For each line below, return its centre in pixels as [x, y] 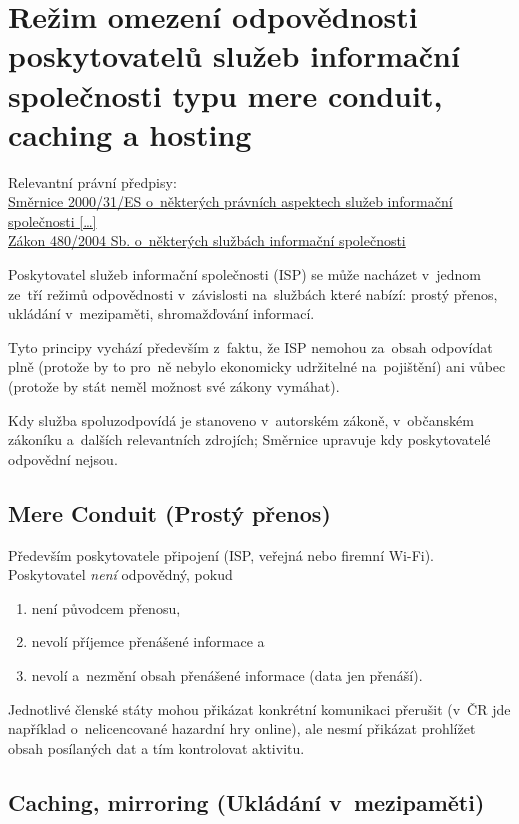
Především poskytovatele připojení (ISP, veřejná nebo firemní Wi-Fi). [221, 554]
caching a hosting [130, 133]
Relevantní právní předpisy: [92, 181]
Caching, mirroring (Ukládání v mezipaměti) [246, 801]
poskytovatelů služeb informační [234, 55]
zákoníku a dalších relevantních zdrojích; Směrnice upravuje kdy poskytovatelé [249, 439]
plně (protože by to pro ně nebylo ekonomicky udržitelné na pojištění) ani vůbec [257, 366]
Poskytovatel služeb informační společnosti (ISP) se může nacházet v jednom [244, 274]
